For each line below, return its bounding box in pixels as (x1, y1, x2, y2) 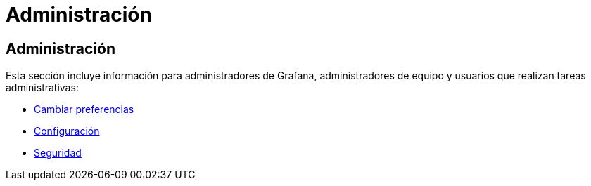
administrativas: (6, 81, 79, 94)
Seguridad (34, 147, 82, 159)
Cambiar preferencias (34, 103, 134, 116)
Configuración (34, 125, 100, 138)
